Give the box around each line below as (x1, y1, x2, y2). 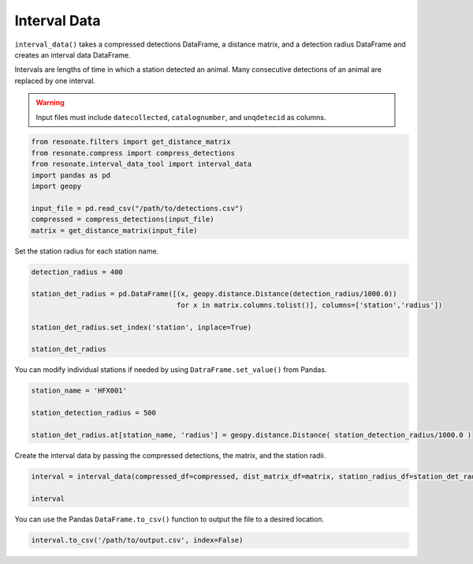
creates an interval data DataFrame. (14, 50, 131, 59)
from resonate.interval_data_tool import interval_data (31, 160, 252, 169)
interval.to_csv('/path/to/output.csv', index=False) (31, 536, 244, 544)
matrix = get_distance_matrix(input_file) (31, 226, 198, 235)
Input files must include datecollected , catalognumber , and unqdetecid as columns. (35, 112, 326, 122)
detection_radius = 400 (31, 267, 124, 276)
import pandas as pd (31, 171, 110, 179)
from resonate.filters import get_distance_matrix (31, 137, 232, 146)
